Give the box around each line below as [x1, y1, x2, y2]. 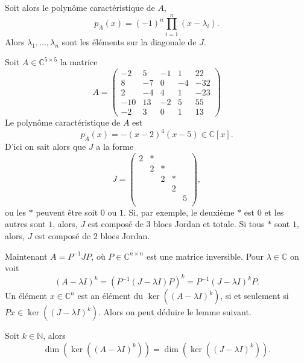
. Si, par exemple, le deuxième [123, 205, 235, 218]
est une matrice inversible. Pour [146, 249, 264, 262]
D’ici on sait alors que [5, 140, 86, 153]
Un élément [5, 289, 47, 302]
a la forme [96, 140, 134, 153]
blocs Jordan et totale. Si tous [153, 217, 265, 230]
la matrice [60, 56, 98, 68]
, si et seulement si [220, 289, 289, 302]
